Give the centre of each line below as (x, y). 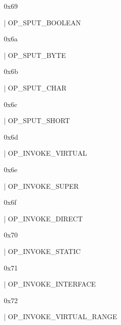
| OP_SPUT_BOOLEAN (42, 22)
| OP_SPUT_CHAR (35, 87)
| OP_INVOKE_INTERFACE (50, 284)
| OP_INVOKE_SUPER (41, 186)
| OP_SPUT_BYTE (35, 55)
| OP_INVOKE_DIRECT (43, 218)
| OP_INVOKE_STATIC (42, 251)
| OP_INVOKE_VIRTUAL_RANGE (60, 316)
